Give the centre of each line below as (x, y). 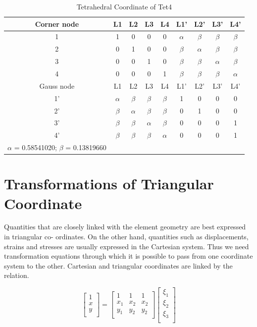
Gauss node (57, 85)
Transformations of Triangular (109, 184)
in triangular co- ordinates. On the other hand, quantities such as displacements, (126, 237)
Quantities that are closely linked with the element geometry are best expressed (125, 227)
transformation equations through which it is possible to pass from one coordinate (128, 256)
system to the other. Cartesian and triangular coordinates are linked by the (118, 265)
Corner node (57, 24)
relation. (17, 275)
